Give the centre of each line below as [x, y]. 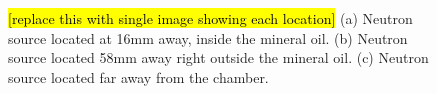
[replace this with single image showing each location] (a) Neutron [210, 18]
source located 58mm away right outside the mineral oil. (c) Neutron [218, 57]
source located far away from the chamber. [138, 76]
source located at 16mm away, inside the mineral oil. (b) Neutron [208, 37]
